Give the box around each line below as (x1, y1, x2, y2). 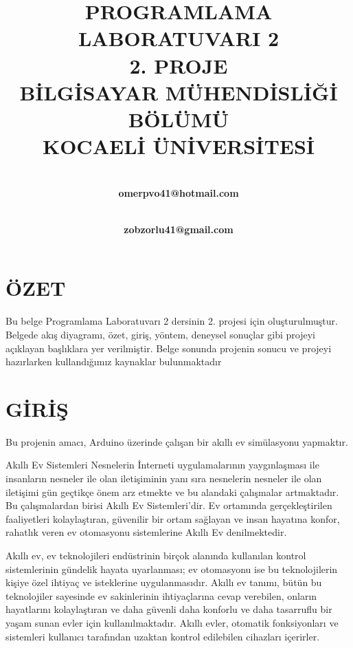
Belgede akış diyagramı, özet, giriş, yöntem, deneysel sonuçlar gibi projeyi (5, 327, 315, 341)
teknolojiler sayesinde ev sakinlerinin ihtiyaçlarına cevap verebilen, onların (5, 588, 317, 603)
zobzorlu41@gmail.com (124, 222, 234, 236)
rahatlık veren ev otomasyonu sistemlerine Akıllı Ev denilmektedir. (5, 525, 287, 539)
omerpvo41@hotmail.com (118, 185, 239, 199)
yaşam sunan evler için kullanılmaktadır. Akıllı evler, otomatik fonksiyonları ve (5, 616, 339, 629)
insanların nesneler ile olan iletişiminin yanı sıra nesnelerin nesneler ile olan (5, 471, 322, 486)
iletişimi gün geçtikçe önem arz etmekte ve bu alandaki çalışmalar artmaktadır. (5, 484, 339, 499)
